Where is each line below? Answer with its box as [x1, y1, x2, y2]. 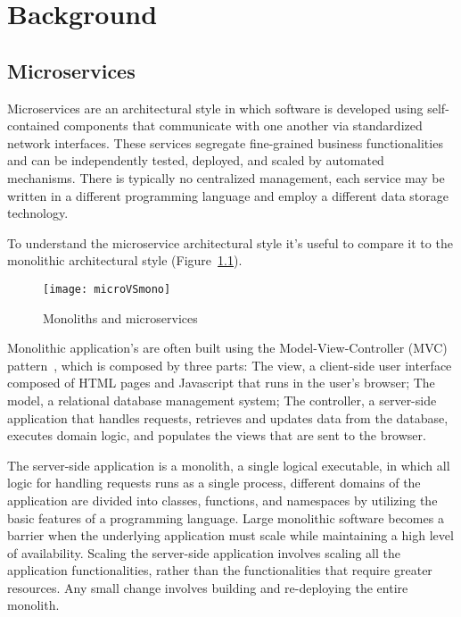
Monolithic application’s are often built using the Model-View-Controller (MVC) [7, 338, 448, 357]
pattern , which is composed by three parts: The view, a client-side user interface [7, 355, 452, 374]
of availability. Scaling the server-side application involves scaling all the [7, 543, 401, 562]
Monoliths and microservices [43, 308, 198, 327]
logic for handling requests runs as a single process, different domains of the [7, 473, 421, 492]
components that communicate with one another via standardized [63, 116, 423, 135]
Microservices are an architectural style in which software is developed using [7, 98, 424, 117]
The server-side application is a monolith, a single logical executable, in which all [7, 455, 450, 474]
